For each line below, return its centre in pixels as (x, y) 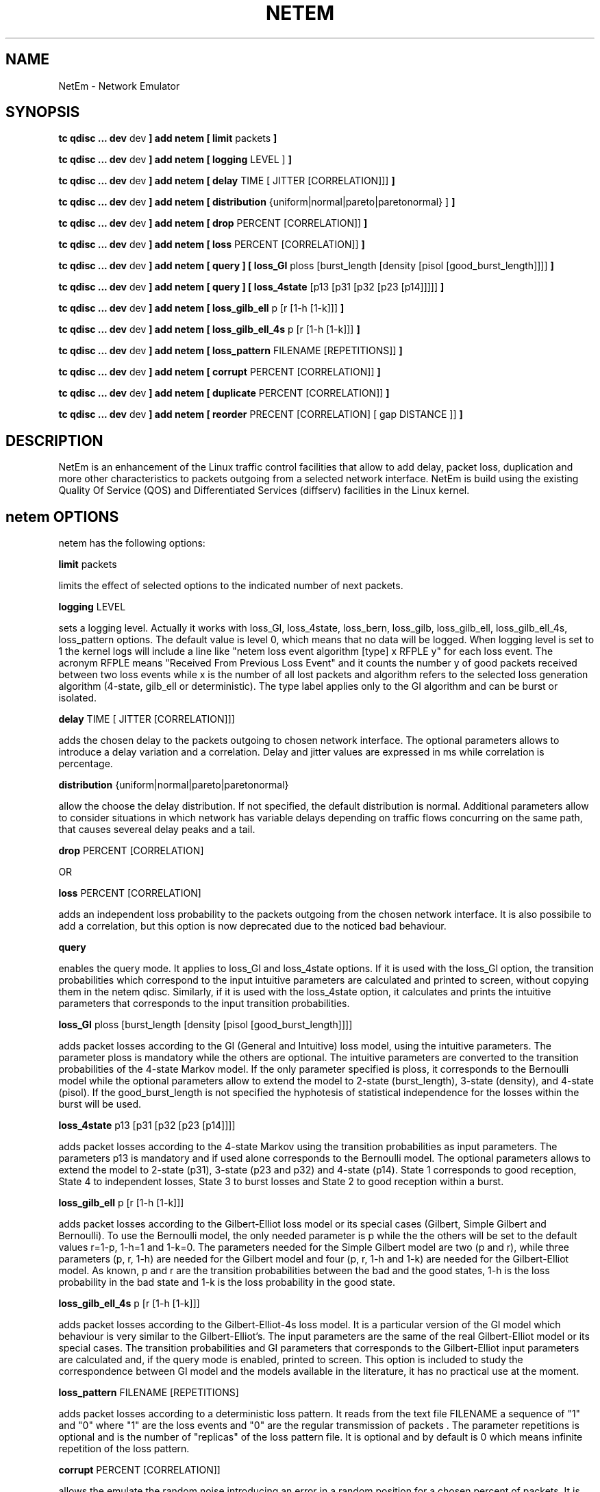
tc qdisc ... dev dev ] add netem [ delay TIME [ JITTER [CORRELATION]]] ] (227, 181)
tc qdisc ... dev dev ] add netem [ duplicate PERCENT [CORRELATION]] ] (224, 393)
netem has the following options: (132, 543)
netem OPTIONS (62, 517)
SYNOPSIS (43, 112)
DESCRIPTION (54, 440)
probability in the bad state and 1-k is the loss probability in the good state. (227, 1282)
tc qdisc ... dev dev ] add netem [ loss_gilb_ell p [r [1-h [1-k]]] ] (201, 308)
